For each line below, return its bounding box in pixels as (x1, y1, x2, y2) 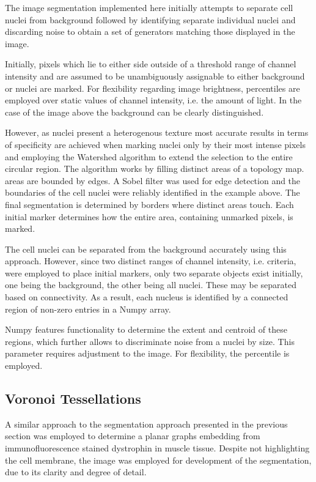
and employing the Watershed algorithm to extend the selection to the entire (5, 150, 293, 163)
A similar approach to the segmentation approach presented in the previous (5, 417, 288, 430)
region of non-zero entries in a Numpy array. (5, 302, 171, 315)
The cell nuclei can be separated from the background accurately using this (5, 242, 287, 255)
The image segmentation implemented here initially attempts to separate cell (5, 1, 293, 13)
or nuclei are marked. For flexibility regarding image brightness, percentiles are (5, 81, 300, 94)
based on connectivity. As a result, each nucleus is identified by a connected (5, 291, 288, 303)
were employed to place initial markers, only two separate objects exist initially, (5, 266, 303, 279)
